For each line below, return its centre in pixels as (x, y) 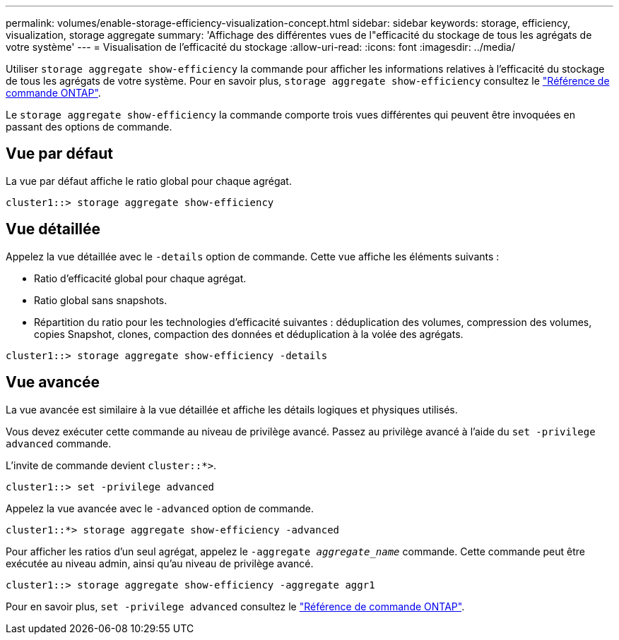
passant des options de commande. (89, 127)
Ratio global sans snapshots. (101, 300)
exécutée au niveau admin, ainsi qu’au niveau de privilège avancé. (160, 563)
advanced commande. (59, 443)
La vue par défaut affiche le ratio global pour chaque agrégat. (149, 181)
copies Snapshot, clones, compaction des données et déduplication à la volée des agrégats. (249, 334)
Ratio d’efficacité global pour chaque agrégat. (140, 278)
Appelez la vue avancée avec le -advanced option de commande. (160, 508)
